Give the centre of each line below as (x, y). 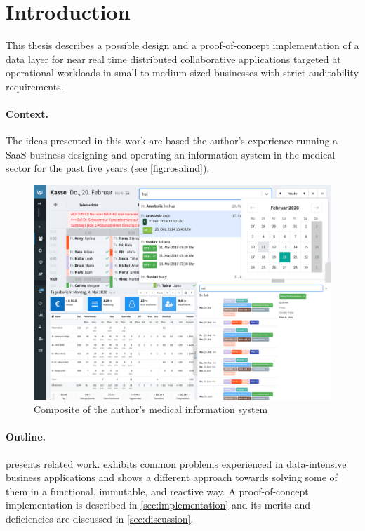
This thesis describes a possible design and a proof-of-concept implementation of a (182, 45)
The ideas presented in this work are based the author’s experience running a (172, 141)
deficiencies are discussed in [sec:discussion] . (100, 519)
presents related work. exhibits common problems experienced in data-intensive (176, 463)
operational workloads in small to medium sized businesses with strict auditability (182, 73)
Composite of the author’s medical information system (151, 409)
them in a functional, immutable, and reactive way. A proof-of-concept (157, 491)
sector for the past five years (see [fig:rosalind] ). (108, 168)
